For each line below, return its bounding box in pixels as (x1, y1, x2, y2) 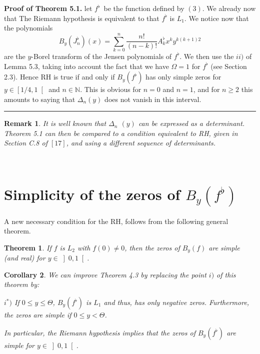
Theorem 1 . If (4, 242, 51, 252)
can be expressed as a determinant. (138, 118, 245, 128)
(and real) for (4, 252, 45, 263)
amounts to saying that (4, 93, 75, 104)
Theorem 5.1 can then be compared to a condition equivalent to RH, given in (4, 127, 238, 138)
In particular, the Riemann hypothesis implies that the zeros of (4, 327, 195, 337)
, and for (193, 84, 220, 94)
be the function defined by (103, 3, 184, 13)
